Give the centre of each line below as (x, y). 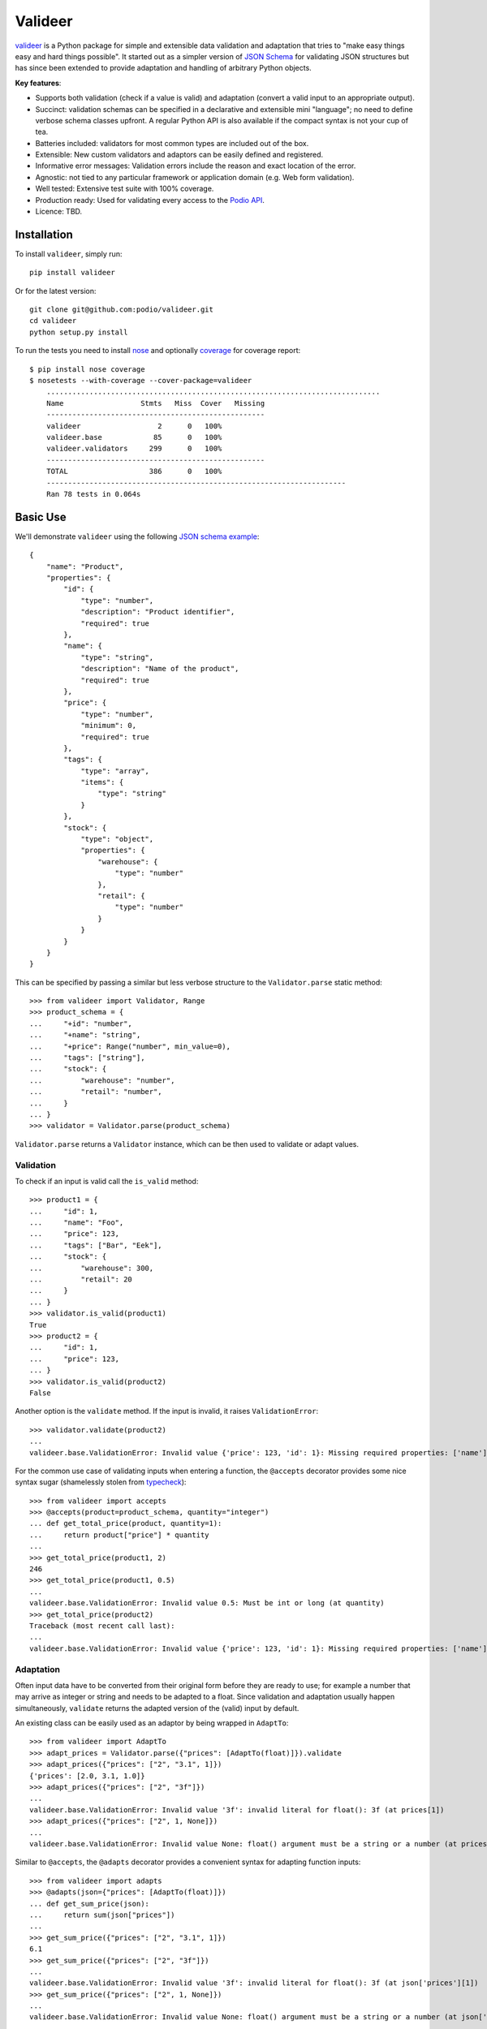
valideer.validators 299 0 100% (134, 449)
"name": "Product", (85, 566)
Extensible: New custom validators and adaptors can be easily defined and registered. (179, 155)
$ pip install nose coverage (87, 369)
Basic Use (41, 517)
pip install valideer (72, 273)
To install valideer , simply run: (69, 254)
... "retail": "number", (96, 1092)
